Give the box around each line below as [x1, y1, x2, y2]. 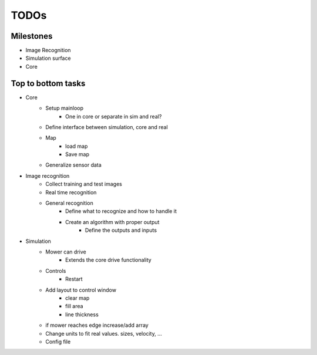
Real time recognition [45, 188, 97, 196]
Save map [65, 151, 90, 158]
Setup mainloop [45, 104, 84, 111]
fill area [65, 303, 83, 310]
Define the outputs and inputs [85, 226, 157, 234]
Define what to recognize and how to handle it [65, 208, 177, 215]
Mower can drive [45, 248, 86, 255]
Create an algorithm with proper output [65, 218, 160, 225]
